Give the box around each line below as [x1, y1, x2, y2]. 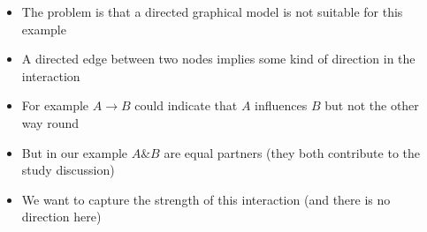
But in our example [21, 143, 128, 161]
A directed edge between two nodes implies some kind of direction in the [21, 49, 416, 68]
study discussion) [21, 161, 115, 179]
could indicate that [134, 96, 238, 115]
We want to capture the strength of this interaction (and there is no [21, 190, 391, 208]
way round [21, 113, 80, 131]
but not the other [324, 96, 419, 115]
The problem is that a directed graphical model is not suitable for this [21, 3, 403, 20]
